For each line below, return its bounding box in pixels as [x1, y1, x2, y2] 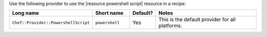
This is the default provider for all [158, 16, 236, 23]
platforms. [158, 22, 182, 29]
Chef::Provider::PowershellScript [12, 20, 90, 25]
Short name [95, 10, 124, 17]
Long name [12, 10, 39, 17]
